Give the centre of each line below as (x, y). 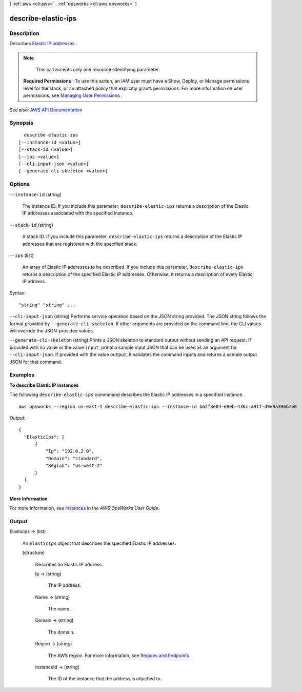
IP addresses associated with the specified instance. (78, 213)
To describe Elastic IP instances (44, 385)
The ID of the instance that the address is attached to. (105, 679)
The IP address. (65, 585)
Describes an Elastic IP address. (69, 564)
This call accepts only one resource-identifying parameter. (98, 69)
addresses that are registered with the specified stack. (80, 244)
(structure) (34, 553)
